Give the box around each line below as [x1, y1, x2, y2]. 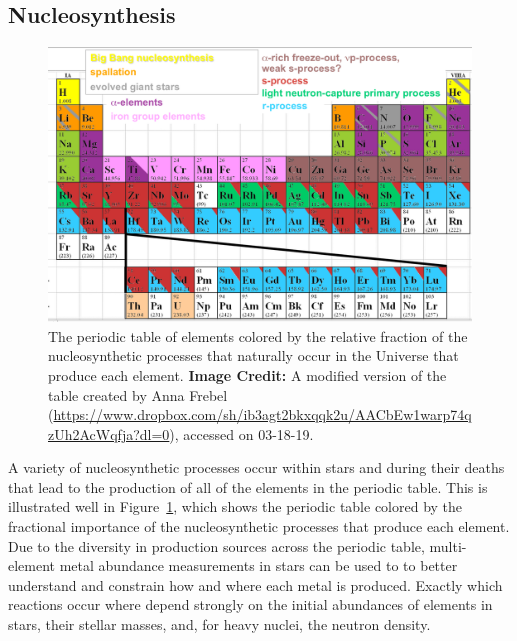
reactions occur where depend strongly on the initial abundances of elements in [8, 594, 493, 615]
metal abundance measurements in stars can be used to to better [59, 555, 458, 576]
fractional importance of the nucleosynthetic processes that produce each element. [8, 516, 510, 537]
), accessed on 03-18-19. [169, 423, 314, 444]
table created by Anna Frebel [48, 384, 228, 405]
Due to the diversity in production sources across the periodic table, [8, 535, 425, 556]
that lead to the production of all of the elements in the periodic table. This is [8, 476, 488, 497]
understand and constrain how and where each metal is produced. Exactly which [8, 574, 503, 595]
